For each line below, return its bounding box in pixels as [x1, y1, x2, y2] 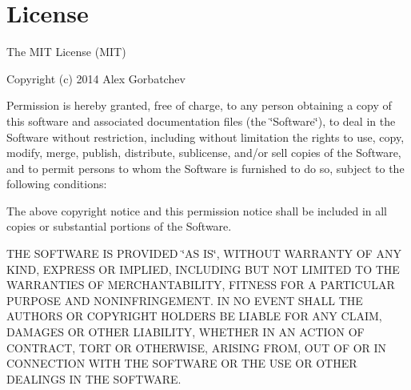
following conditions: [6, 175, 107, 192]
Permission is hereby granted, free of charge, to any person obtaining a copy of [6, 97, 392, 114]
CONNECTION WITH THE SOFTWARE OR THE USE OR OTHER [6, 355, 357, 372]
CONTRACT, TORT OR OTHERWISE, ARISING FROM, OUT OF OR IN [6, 339, 387, 356]
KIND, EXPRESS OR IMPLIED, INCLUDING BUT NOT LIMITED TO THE [6, 260, 400, 277]
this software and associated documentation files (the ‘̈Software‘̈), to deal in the [6, 112, 396, 129]
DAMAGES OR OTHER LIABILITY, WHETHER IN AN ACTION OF [6, 324, 365, 340]
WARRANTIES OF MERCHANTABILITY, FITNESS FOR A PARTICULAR [6, 276, 395, 293]
